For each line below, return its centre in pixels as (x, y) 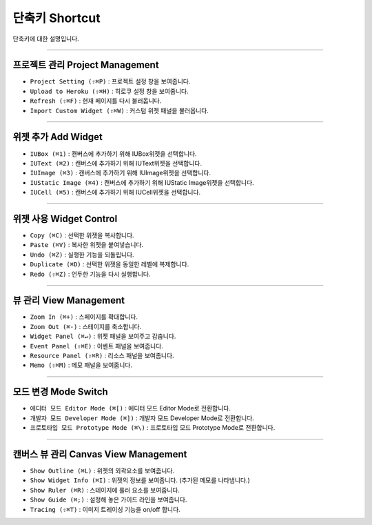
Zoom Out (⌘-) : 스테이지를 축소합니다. (86, 326)
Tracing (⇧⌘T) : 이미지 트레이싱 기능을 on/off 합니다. (105, 509)
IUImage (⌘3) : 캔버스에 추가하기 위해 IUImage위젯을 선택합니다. (121, 173)
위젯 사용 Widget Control (65, 218)
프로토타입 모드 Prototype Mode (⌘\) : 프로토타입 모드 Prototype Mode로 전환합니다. (153, 428)
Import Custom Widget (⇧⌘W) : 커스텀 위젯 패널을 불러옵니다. (120, 110)
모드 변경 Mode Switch (60, 392)
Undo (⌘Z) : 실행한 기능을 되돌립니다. (82, 255)
